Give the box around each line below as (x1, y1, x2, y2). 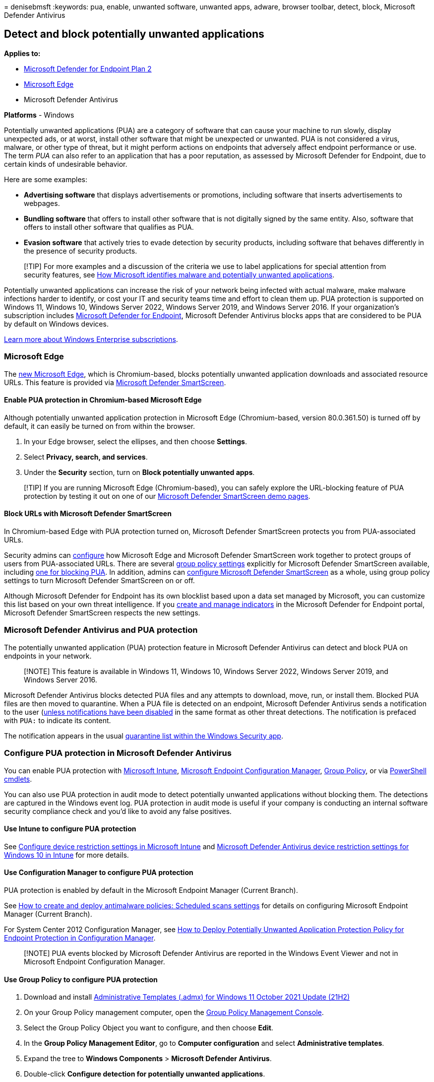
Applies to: (4, 49, 41, 58)
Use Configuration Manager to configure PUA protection (4, 868, 193, 877)
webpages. (24, 199, 60, 207)
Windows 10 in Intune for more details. (4, 850, 129, 859)
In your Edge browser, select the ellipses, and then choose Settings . (24, 437, 247, 446)
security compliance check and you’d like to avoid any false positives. (4, 807, 232, 815)
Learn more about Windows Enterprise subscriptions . (4, 335, 178, 343)
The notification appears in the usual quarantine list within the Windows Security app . (4, 731, 283, 740)
